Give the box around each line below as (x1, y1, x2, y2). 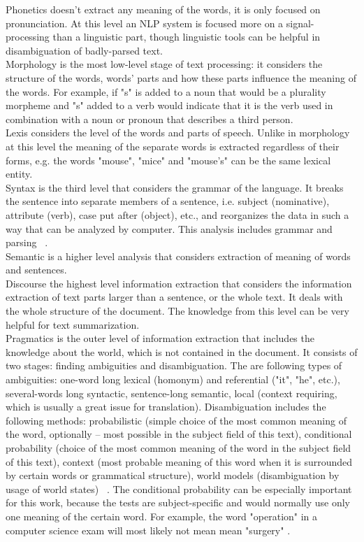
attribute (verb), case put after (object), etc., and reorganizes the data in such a (6, 207, 349, 222)
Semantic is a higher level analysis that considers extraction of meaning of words (6, 248, 351, 263)
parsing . (6, 235, 48, 250)
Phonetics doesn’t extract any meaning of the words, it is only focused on (6, 2, 321, 16)
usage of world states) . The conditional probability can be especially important (6, 481, 352, 496)
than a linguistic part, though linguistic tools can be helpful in (52, 29, 321, 44)
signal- (286, 15, 314, 30)
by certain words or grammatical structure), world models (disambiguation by (6, 468, 340, 483)
